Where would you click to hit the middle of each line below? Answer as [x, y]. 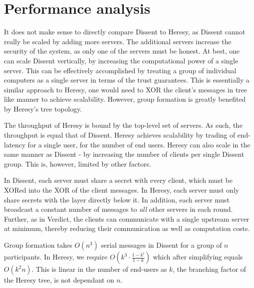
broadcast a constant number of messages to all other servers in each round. [118, 209]
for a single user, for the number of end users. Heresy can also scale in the [139, 144]
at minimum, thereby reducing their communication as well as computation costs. [127, 228]
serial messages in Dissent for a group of [161, 245]
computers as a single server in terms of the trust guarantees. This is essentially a [127, 80]
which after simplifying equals [198, 257]
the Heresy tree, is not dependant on [59, 280]
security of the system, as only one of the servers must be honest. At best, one [122, 51]
